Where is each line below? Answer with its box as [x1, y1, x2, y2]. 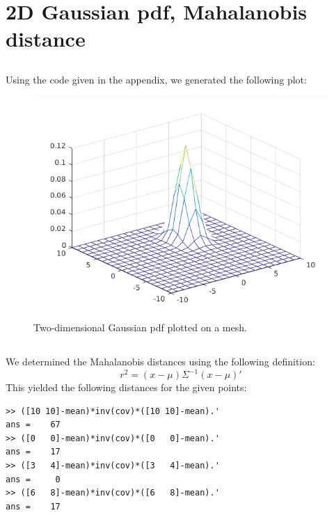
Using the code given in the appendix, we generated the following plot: [6, 72, 307, 86]
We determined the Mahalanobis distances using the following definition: [6, 354, 315, 368]
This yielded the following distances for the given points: [6, 380, 247, 395]
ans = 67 [6, 420, 61, 430]
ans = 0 [6, 474, 61, 484]
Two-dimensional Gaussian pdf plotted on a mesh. [33, 319, 247, 334]
